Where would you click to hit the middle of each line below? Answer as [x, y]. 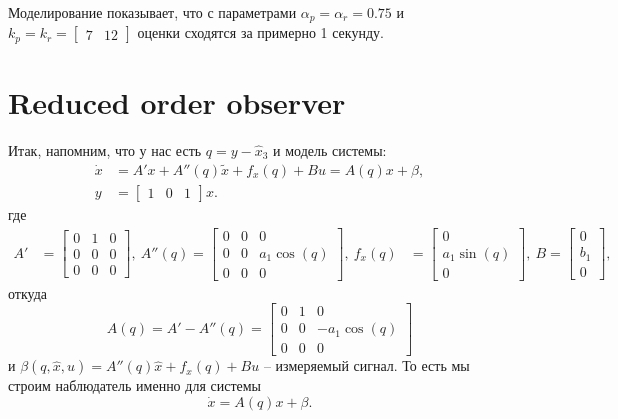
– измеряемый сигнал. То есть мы [366, 365]
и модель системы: [330, 150]
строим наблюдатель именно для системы [135, 385]
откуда [27, 292]
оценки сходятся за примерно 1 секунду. [260, 32]
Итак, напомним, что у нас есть [105, 150]
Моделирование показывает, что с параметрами [152, 12]
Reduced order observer [177, 102]
